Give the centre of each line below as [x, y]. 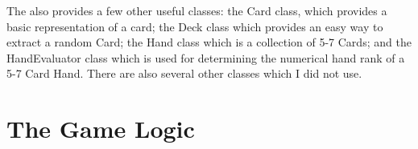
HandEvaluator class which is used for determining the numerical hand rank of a [206, 57]
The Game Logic [101, 129]
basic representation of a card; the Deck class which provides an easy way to [195, 26]
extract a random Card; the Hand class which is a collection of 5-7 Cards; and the [209, 42]
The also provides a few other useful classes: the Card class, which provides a [197, 10]
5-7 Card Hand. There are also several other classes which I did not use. [184, 73]
